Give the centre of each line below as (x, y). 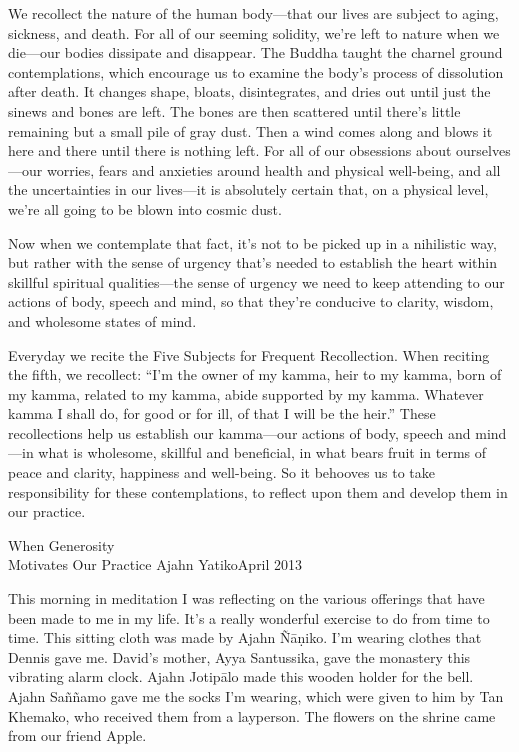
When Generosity (61, 544)
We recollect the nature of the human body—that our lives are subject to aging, (253, 13)
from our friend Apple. (77, 735)
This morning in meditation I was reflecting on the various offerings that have (246, 598)
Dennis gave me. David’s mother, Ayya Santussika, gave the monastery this (239, 656)
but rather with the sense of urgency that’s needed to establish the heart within (252, 262)
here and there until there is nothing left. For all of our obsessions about (230, 150)
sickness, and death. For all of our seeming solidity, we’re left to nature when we (254, 32)
